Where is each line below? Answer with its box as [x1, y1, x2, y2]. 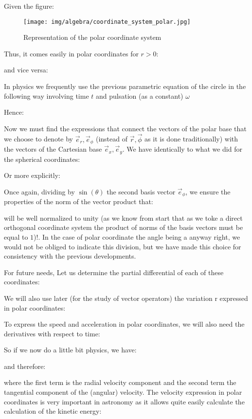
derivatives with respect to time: [4, 328, 100, 338]
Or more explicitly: [4, 170, 60, 180]
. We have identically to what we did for [122, 144, 242, 154]
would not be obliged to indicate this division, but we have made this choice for [4, 241, 241, 251]
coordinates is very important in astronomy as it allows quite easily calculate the [4, 396, 245, 406]
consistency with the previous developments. [4, 251, 136, 261]
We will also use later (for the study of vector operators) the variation [4, 293, 213, 303]
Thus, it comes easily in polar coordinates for [4, 48, 139, 58]
